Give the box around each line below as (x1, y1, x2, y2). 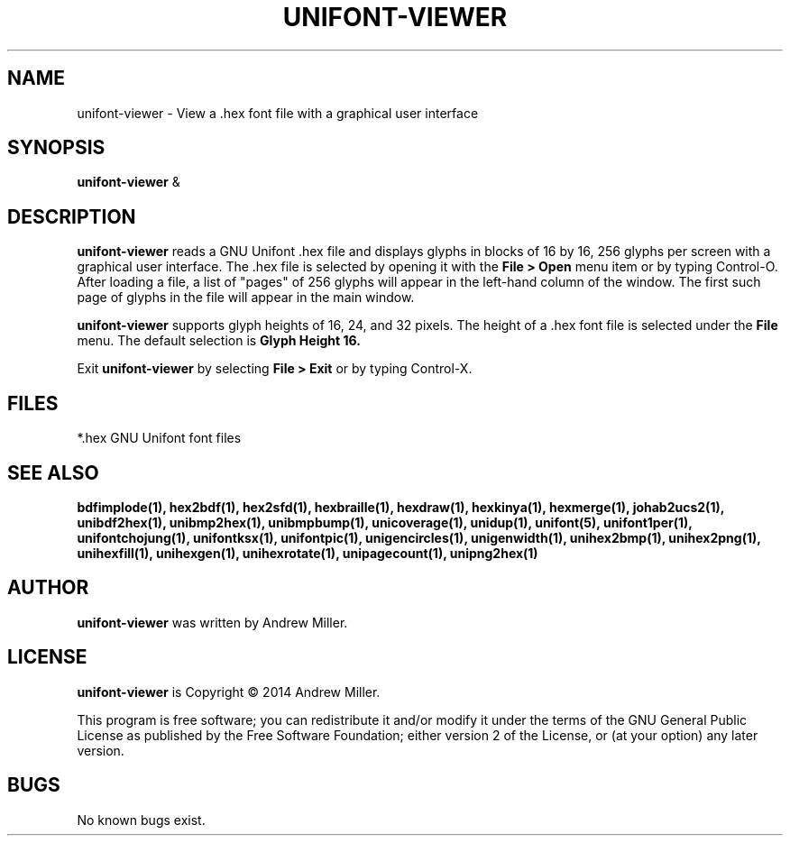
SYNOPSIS (7, 136, 106, 160)
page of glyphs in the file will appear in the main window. (77, 289, 415, 306)
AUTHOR (7, 576, 89, 600)
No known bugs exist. (77, 811, 206, 828)
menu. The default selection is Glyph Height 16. (77, 333, 361, 349)
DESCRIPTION (7, 205, 136, 228)
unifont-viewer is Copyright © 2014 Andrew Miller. (77, 683, 381, 700)
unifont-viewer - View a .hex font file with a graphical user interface (77, 105, 479, 121)
